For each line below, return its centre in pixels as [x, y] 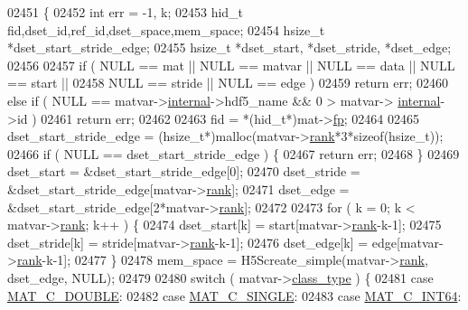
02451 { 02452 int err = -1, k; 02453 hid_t [126, 12]
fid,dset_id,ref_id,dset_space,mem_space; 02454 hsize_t [166, 29]
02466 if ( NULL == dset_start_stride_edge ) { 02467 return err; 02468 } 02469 [234, 153]
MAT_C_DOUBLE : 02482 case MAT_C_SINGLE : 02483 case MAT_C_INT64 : [234, 295]
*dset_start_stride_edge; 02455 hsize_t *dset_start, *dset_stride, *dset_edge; [229, 47]
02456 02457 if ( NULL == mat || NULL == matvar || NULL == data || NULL [231, 65]
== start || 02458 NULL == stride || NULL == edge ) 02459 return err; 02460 [228, 83]
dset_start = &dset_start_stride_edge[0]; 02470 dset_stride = [184, 171]
